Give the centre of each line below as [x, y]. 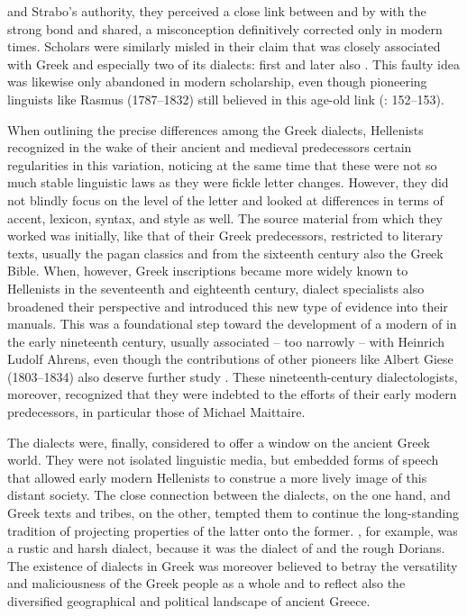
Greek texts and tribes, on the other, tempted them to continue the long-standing [233, 513]
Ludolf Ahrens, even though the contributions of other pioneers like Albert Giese [230, 359]
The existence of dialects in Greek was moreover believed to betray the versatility [233, 565]
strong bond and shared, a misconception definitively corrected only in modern [225, 28]
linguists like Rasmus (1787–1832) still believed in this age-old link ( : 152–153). [226, 99]
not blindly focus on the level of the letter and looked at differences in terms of [225, 199]
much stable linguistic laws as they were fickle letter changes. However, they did [228, 182]
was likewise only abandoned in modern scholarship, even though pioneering [217, 82]
